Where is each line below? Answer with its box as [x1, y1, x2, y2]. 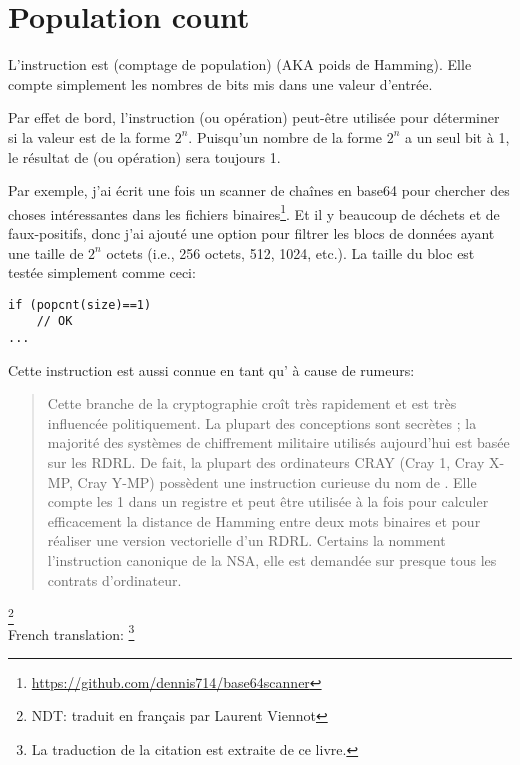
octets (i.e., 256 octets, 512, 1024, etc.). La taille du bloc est [106, 242, 475, 263]
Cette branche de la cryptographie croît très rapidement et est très [47, 393, 457, 414]
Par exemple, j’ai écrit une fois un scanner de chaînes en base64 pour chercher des [8, 180, 510, 201]
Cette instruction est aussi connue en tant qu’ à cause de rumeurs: [8, 359, 415, 380]
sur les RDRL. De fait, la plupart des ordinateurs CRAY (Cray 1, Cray [47, 452, 485, 473]
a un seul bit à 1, [404, 126, 510, 147]
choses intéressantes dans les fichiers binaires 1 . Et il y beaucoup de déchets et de [8, 200, 500, 224]
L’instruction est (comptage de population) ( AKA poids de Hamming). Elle [8, 54, 472, 75]
